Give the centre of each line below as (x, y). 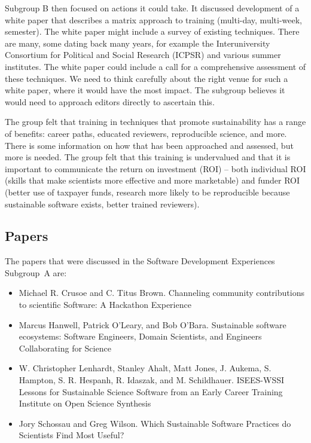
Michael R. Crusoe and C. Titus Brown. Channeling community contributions (161, 293)
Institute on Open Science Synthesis (85, 403)
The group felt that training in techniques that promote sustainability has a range (155, 122)
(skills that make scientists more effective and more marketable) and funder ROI (153, 180)
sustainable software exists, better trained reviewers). (102, 204)
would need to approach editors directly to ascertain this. (110, 101)
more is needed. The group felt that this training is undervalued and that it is (148, 157)
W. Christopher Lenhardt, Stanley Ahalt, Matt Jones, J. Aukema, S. (145, 368)
